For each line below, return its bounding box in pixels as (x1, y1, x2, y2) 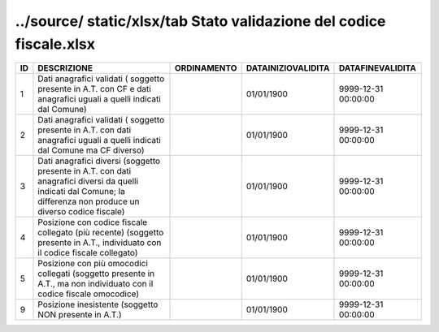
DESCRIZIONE (37, 63, 93, 74)
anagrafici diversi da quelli (37, 175, 138, 187)
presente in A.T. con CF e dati (37, 84, 152, 95)
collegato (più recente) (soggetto (37, 227, 164, 239)
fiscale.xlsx (15, 35, 96, 53)
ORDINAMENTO (174, 63, 237, 74)
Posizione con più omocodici (37, 258, 148, 269)
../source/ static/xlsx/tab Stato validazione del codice (15, 12, 386, 30)
